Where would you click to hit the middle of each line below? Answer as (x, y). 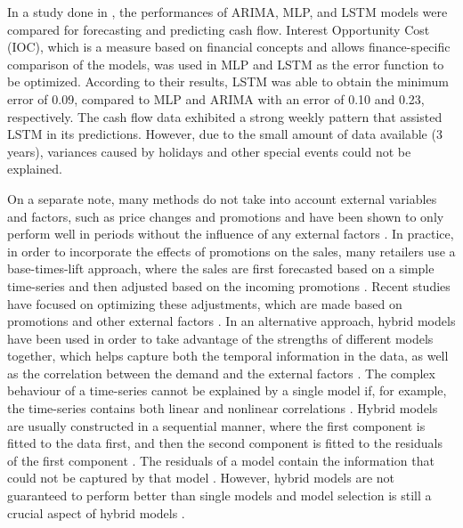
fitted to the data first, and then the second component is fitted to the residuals (225, 443)
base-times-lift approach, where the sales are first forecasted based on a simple (221, 268)
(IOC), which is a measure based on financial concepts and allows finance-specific (229, 47)
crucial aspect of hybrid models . (96, 512)
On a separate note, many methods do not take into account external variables (222, 198)
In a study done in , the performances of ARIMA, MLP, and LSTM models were (227, 12)
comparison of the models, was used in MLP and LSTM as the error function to (226, 64)
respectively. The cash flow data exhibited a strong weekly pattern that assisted (225, 116)
